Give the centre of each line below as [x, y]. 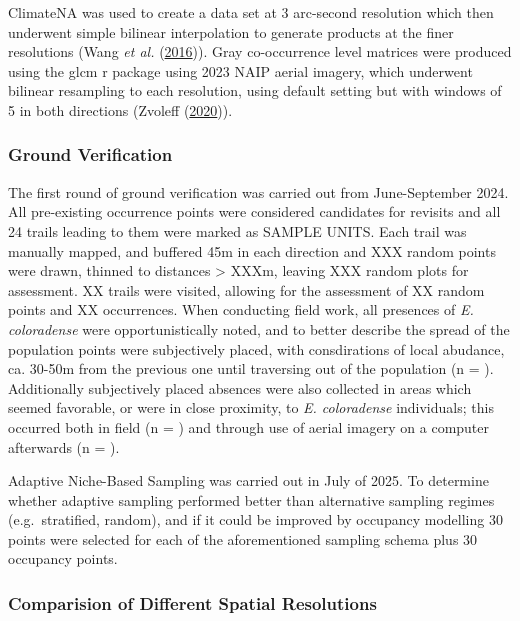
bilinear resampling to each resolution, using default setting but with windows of [255, 90]
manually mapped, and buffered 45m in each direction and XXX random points [252, 250]
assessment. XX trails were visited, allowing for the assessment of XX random [246, 289]
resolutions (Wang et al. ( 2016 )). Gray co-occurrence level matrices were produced [260, 51]
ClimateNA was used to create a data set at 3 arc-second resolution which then [251, 12]
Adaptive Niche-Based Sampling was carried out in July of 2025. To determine [248, 480]
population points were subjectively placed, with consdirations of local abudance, [256, 348]
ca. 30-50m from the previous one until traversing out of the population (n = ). [251, 368]
